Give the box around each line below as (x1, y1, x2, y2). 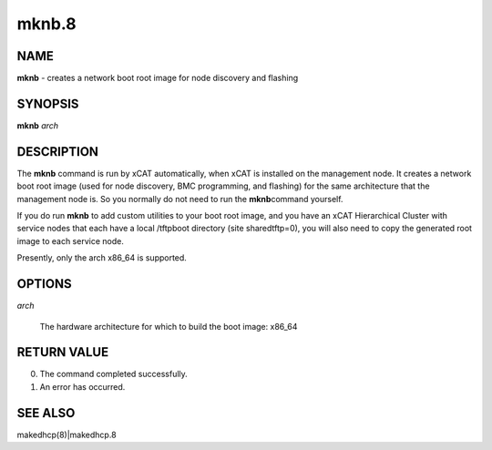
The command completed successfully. (39, 369, 189, 380)
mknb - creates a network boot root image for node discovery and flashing (16, 73, 299, 84)
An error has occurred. (39, 381, 126, 392)
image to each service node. (16, 235, 125, 246)
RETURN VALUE (16, 344, 109, 360)
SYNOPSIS (16, 96, 79, 111)
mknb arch (16, 119, 59, 131)
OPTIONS (16, 276, 72, 291)
